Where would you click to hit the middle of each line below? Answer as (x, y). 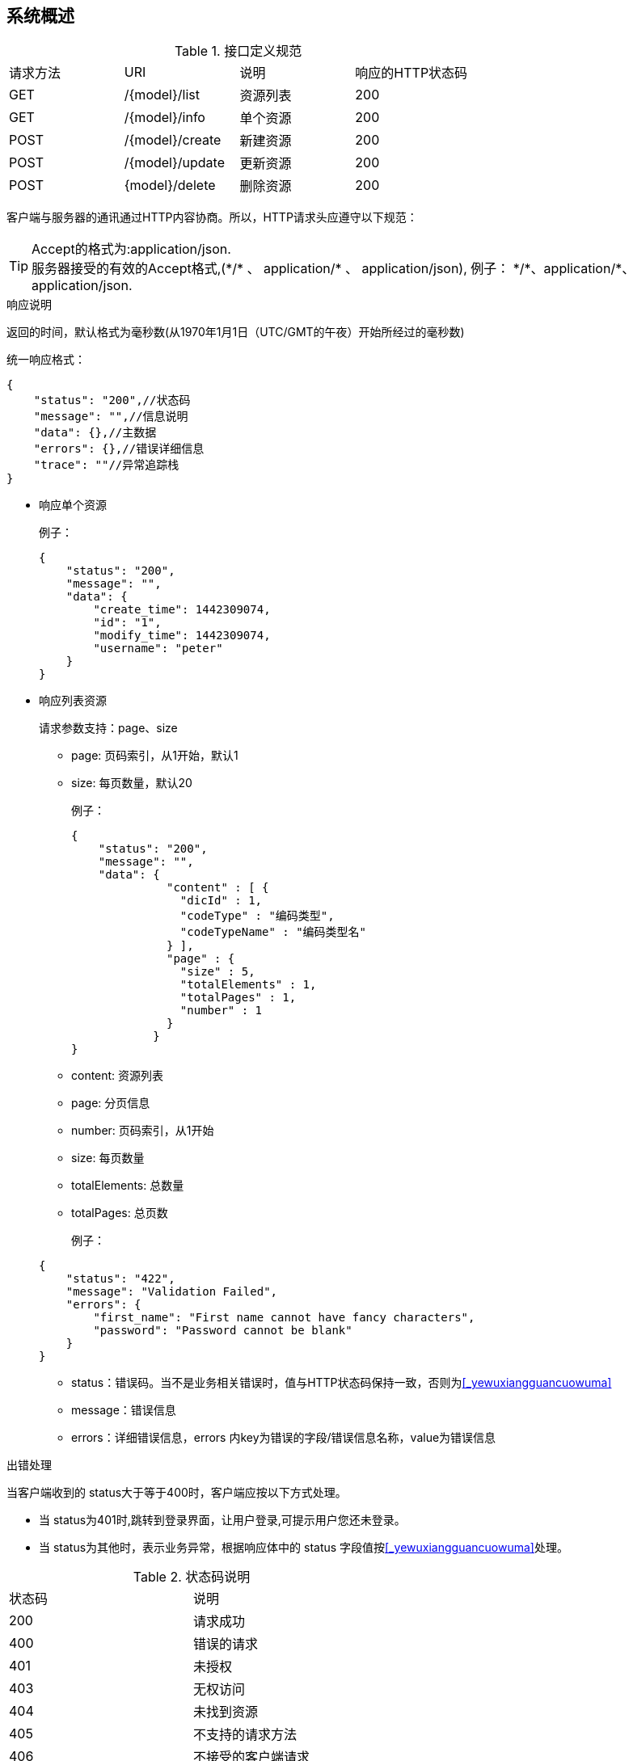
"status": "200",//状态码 (112, 400)
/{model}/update (175, 163)
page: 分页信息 (111, 1103)
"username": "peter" (158, 649)
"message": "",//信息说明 (111, 417)
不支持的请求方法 (245, 1735)
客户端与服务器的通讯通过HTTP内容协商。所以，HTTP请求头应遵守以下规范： (212, 217)
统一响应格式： (46, 360)
